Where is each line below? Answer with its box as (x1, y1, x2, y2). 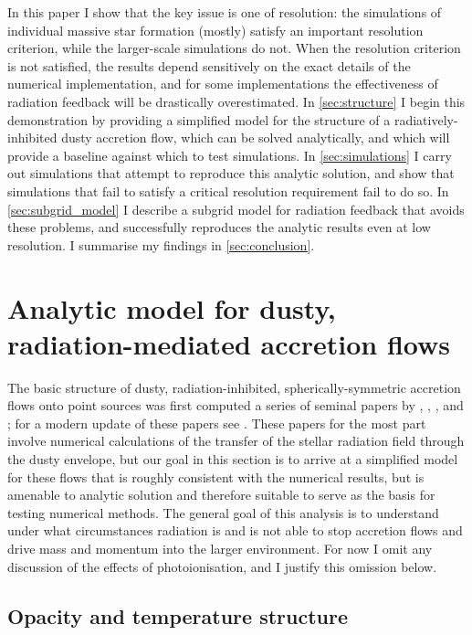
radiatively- (393, 110, 458, 129)
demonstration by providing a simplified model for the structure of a (7, 110, 391, 129)
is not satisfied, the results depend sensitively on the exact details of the (7, 56, 411, 75)
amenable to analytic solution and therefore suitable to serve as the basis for (7, 485, 435, 504)
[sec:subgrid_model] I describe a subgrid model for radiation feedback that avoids (7, 199, 465, 218)
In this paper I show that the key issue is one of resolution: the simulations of (7, 3, 442, 21)
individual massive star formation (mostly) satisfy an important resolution (7, 20, 424, 39)
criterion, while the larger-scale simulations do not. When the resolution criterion (7, 38, 461, 58)
